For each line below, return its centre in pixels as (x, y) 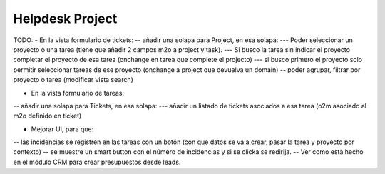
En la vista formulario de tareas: (78, 93)
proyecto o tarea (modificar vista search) (73, 80)
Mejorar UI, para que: (62, 129)
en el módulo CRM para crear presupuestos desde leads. (97, 162)
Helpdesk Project (65, 19)
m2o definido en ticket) (47, 116)
